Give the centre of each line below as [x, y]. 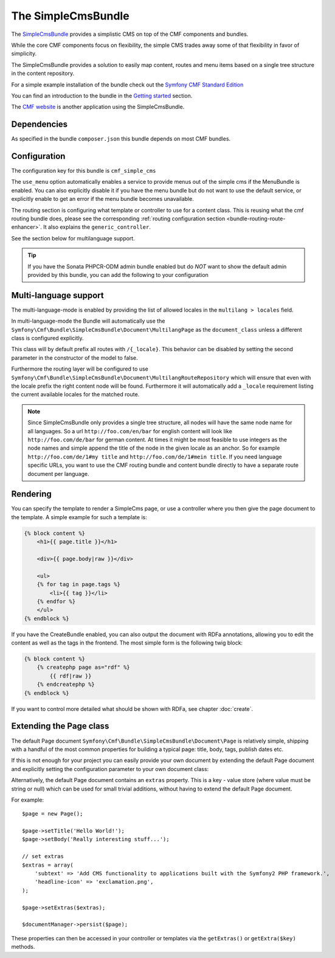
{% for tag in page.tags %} [79, 585]
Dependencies [40, 124]
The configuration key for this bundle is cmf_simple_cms [84, 171]
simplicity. [24, 54]
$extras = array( [48, 865]
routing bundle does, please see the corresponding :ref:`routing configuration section [118, 219]
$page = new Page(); [53, 814]
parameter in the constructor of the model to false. [74, 358]
